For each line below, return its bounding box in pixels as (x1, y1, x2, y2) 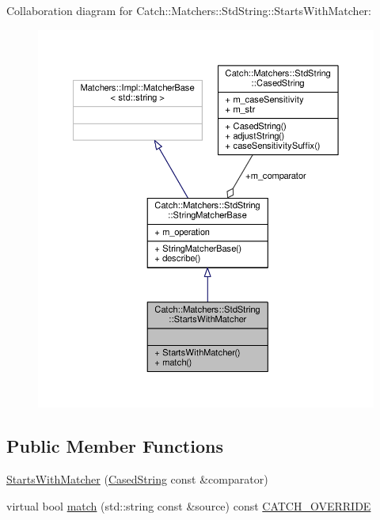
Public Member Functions (6, 434, 223, 458)
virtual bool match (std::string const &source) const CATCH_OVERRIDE (6, 497, 371, 514)
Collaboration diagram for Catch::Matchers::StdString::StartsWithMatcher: (6, 2, 371, 18)
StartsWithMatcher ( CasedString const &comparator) (6, 470, 268, 487)
